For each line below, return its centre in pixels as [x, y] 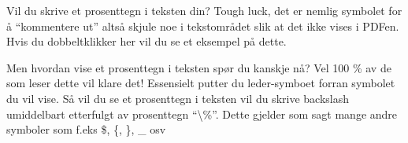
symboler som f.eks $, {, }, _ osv [86, 129]
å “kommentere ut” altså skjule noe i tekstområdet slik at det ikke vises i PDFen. [203, 26]
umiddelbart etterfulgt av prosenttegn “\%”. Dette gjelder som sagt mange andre [202, 114]
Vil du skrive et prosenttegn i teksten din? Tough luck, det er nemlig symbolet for [204, 10]
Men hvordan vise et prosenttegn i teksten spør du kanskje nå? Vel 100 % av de [199, 67]
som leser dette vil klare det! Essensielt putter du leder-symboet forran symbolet [201, 83]
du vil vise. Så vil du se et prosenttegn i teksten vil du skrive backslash [178, 98]
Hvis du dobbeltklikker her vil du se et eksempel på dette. [147, 41]
